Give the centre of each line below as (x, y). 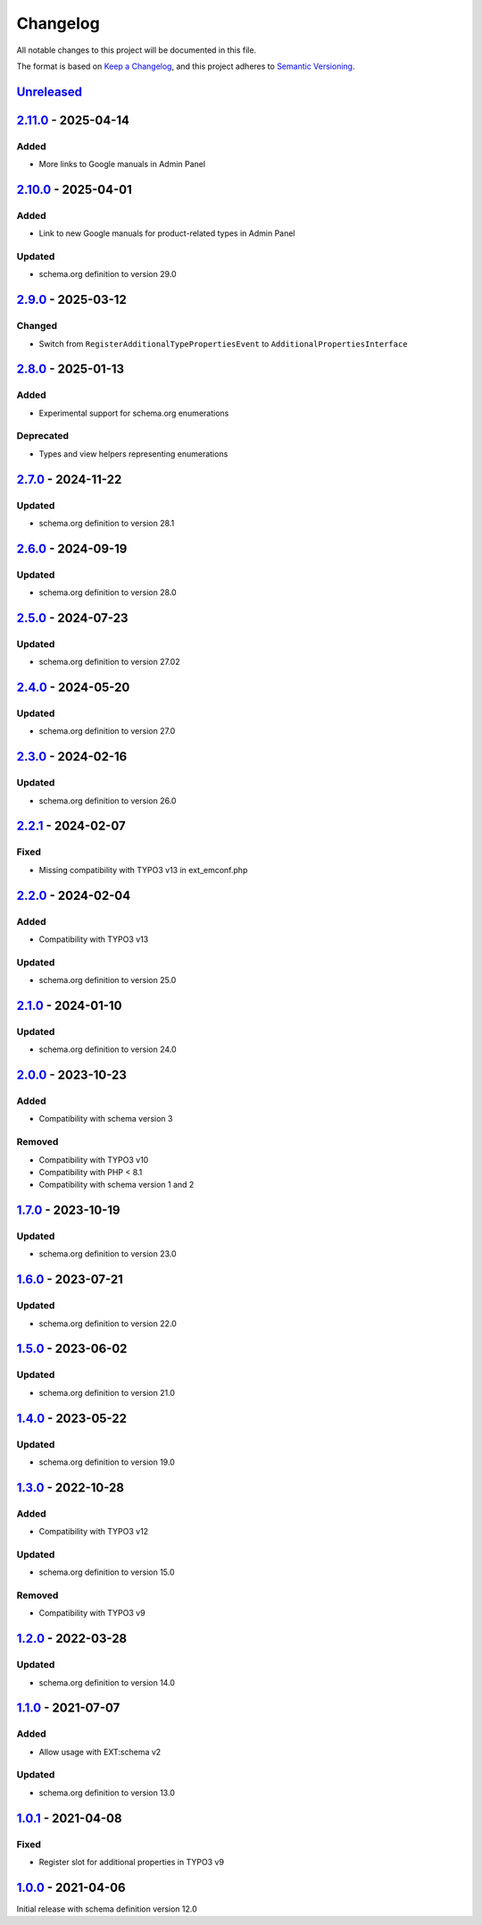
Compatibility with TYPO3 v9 (92, 1613)
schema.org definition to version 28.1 (107, 524)
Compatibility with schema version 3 (106, 1119)
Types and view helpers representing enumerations (133, 454)
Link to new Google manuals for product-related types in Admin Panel (167, 233)
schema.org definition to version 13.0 (107, 1793)
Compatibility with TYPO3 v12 (94, 1532)
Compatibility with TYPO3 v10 (94, 1160)
